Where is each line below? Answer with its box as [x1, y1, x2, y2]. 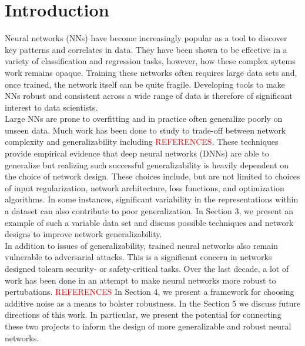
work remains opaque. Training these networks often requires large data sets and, [5, 66, 297, 78]
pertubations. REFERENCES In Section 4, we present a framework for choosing [5, 285, 294, 298]
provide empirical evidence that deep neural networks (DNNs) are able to [5, 147, 269, 159]
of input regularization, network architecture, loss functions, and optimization [5, 181, 284, 194]
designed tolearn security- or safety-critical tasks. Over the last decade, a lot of [5, 262, 289, 274]
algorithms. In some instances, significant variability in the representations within [5, 193, 299, 205]
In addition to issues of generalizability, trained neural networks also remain [5, 239, 278, 251]
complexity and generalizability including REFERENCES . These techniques [5, 135, 279, 148]
